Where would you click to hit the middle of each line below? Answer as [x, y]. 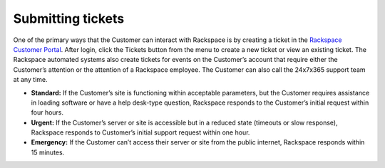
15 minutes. [48, 152]
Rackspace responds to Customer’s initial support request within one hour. [140, 132]
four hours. [47, 112]
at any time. [30, 80]
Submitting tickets [69, 19]
